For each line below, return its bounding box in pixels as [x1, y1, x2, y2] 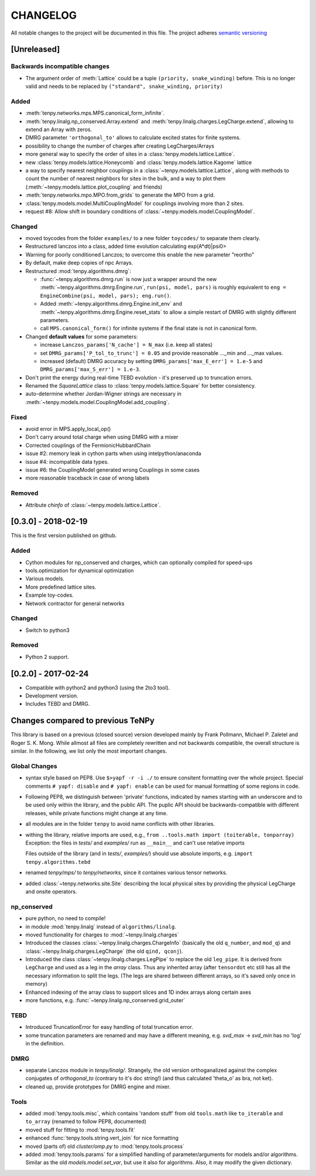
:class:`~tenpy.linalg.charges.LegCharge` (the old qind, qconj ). [25, 948, 184, 955]
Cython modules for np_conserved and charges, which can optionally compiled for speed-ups [25, 559, 253, 566]
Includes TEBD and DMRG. [25, 700, 90, 707]
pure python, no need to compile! [25, 915, 106, 922]
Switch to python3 [25, 627, 70, 634]
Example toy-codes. [25, 592, 74, 599]
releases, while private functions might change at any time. [25, 809, 168, 816]
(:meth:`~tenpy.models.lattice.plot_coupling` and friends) [25, 183, 163, 190]
